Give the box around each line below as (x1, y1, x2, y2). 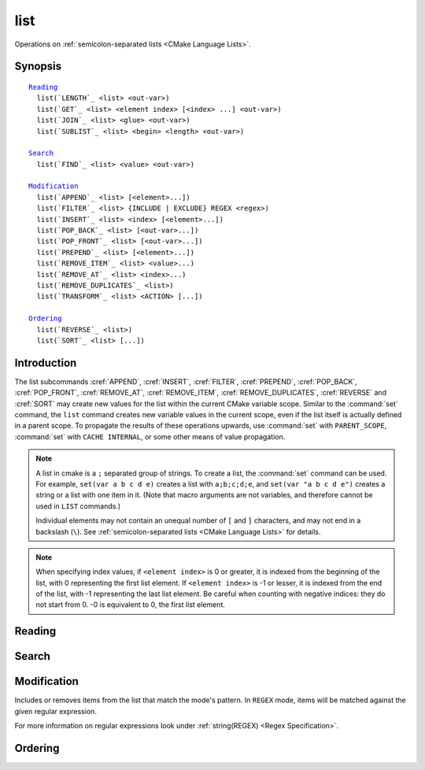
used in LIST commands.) (35, 501, 121, 511)
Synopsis (14, 60, 62, 73)
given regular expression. (14, 706, 98, 716)
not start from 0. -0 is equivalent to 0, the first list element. (35, 600, 226, 609)
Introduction (14, 356, 77, 369)
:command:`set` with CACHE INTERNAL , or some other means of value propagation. (14, 431, 286, 441)
